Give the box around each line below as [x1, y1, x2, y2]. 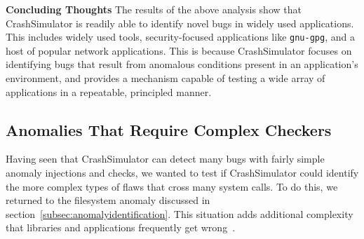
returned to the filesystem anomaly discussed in [6, 193, 210, 207]
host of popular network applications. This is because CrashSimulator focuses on [6, 43, 352, 57]
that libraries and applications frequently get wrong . [6, 220, 236, 235]
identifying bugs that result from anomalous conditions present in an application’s [6, 57, 358, 71]
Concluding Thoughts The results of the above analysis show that [6, 2, 302, 16]
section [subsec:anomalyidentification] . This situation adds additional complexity [6, 206, 353, 221]
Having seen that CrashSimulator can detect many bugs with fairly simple [6, 151, 325, 166]
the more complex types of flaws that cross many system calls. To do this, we [6, 179, 338, 193]
